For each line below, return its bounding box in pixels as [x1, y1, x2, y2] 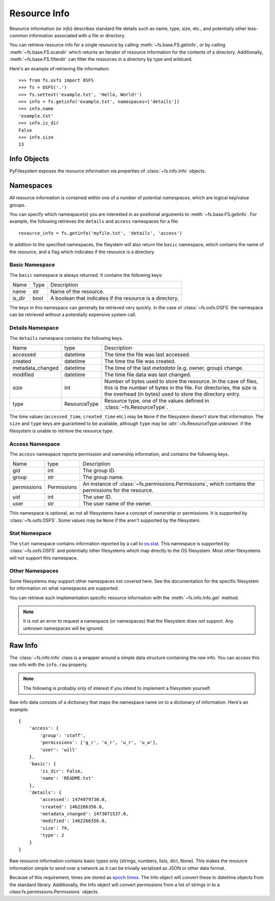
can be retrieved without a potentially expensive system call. [9, 311, 136, 318]
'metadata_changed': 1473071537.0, [40, 811, 129, 817]
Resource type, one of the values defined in [104, 397, 209, 405]
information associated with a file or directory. [29, 32, 126, 38]
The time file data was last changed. [104, 371, 191, 378]
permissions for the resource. [82, 487, 154, 494]
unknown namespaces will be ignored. [23, 625, 104, 631]
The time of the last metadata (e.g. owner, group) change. [104, 364, 244, 372]
